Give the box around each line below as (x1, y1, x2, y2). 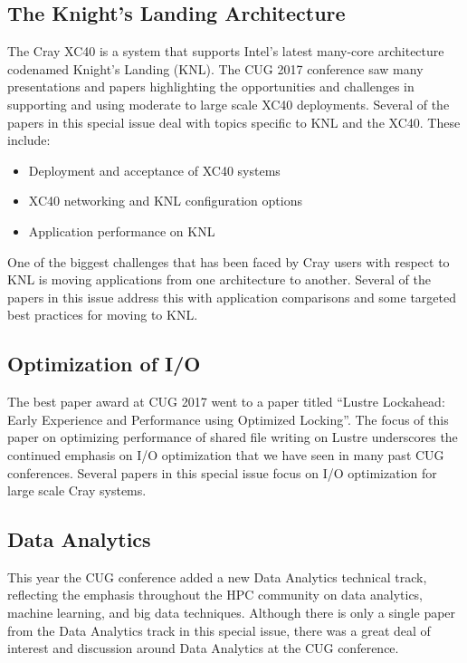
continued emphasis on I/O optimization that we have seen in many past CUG (7, 445, 444, 464)
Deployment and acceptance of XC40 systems (28, 160, 281, 179)
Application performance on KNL (28, 221, 215, 240)
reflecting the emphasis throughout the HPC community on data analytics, (7, 585, 424, 604)
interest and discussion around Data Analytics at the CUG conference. (7, 639, 399, 658)
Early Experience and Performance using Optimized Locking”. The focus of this (7, 409, 449, 428)
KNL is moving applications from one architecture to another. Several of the (7, 270, 431, 289)
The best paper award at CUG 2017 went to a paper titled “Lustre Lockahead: (7, 392, 445, 411)
